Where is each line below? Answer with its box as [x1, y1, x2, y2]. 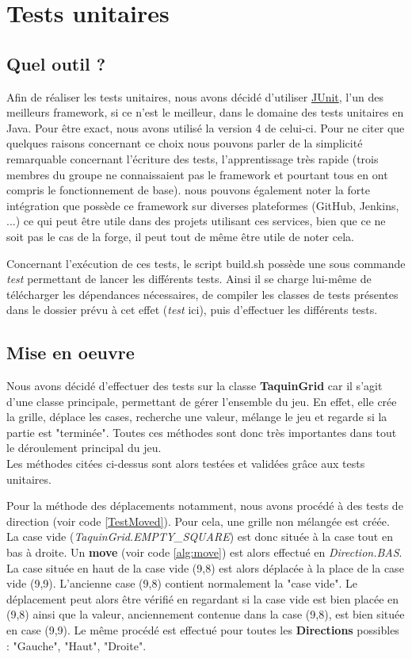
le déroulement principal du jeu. [6, 439, 162, 456]
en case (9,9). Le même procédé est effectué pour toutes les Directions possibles [6, 622, 399, 638]
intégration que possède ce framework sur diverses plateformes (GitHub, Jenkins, [6, 197, 399, 213]
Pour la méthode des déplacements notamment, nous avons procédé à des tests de [6, 497, 403, 514]
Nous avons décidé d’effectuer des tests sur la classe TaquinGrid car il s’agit [6, 377, 383, 394]
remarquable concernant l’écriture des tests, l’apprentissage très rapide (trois [6, 150, 379, 167]
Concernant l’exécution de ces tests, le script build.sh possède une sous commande [6, 255, 406, 271]
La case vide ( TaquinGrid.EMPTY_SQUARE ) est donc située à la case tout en [6, 528, 393, 545]
